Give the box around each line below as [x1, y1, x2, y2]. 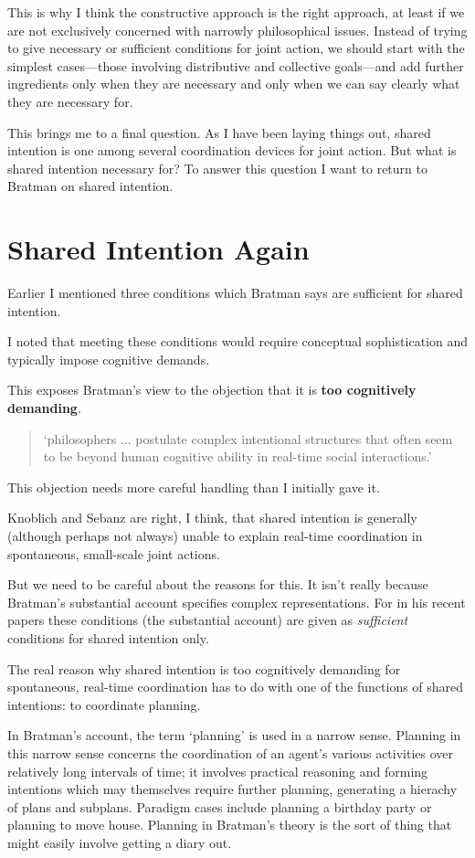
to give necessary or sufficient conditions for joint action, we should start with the [7, 38, 465, 58]
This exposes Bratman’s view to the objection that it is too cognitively [7, 380, 417, 399]
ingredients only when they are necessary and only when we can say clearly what [7, 74, 460, 93]
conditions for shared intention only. [7, 628, 209, 647]
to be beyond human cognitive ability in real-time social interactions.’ [43, 447, 432, 466]
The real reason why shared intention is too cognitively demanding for [7, 659, 401, 678]
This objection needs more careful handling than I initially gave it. [7, 477, 380, 496]
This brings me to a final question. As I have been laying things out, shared [7, 122, 431, 142]
